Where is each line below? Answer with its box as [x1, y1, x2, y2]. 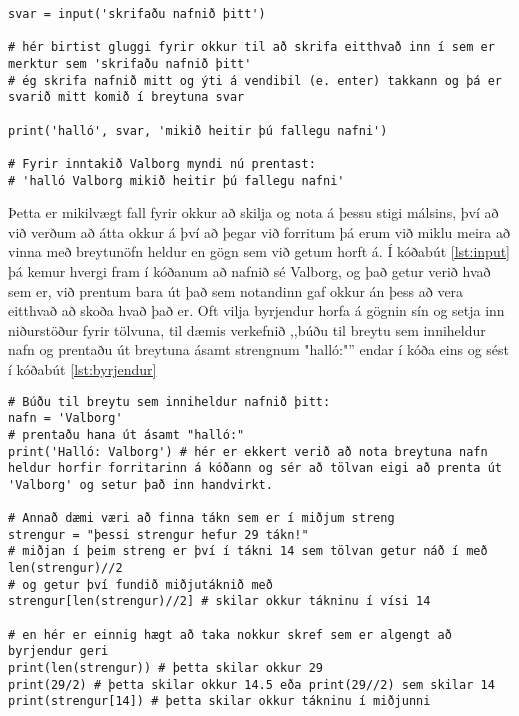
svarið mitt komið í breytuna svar [8, 90, 245, 105]
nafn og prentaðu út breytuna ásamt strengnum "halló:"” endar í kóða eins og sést [8, 339, 510, 360]
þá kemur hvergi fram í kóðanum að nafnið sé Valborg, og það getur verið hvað [8, 261, 491, 281]
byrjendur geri [8, 644, 109, 659]
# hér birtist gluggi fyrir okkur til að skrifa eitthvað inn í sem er [8, 40, 495, 55]
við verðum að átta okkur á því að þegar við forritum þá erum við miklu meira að [8, 221, 510, 242]
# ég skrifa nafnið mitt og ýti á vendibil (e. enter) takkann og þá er [8, 73, 502, 88]
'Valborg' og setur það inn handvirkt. [8, 477, 273, 492]
